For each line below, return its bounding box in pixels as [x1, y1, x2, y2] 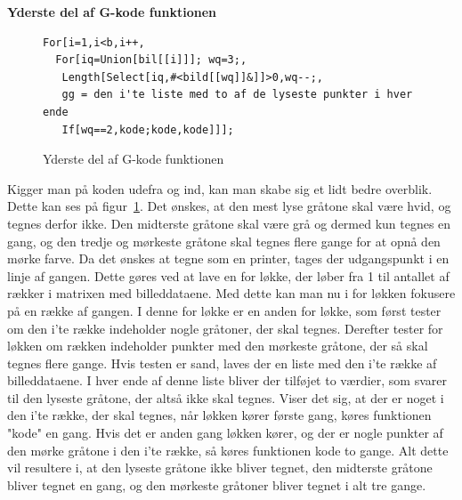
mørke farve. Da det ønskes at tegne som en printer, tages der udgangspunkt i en [7, 249, 450, 268]
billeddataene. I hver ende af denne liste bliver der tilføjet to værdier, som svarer [7, 371, 448, 390]
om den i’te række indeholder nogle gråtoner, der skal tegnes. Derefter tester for [7, 319, 443, 337]
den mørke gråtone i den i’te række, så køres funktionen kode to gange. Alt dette [7, 440, 449, 459]
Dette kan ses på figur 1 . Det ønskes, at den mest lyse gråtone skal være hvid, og [7, 197, 451, 215]
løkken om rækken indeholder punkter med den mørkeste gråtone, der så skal [7, 336, 428, 355]
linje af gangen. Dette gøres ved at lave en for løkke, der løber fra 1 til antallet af [7, 266, 450, 285]
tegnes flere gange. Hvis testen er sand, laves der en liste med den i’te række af [7, 353, 437, 372]
